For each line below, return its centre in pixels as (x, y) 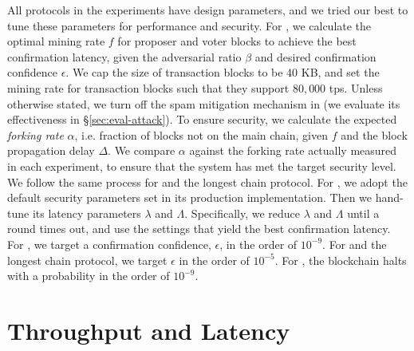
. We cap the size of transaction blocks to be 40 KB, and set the (223, 72)
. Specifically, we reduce (242, 213)
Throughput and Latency (149, 330)
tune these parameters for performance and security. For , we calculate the (189, 25)
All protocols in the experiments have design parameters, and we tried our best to (208, 10)
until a (363, 213)
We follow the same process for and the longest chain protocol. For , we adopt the (207, 181)
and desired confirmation (315, 56)
